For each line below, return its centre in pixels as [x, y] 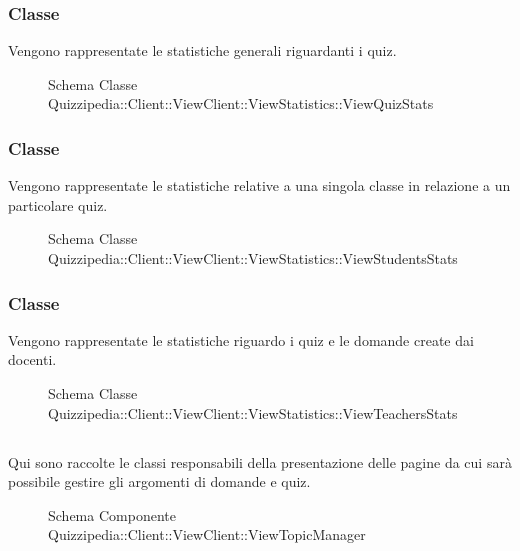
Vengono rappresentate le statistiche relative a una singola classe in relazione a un [259, 185]
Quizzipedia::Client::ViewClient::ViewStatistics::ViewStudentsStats [253, 258]
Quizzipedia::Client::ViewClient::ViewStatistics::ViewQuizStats [241, 103]
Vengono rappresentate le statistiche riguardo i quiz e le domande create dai [241, 339]
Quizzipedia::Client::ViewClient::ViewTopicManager [207, 534]
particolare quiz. [58, 204]
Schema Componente [112, 514]
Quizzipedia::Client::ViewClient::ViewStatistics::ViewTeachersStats [253, 412]
